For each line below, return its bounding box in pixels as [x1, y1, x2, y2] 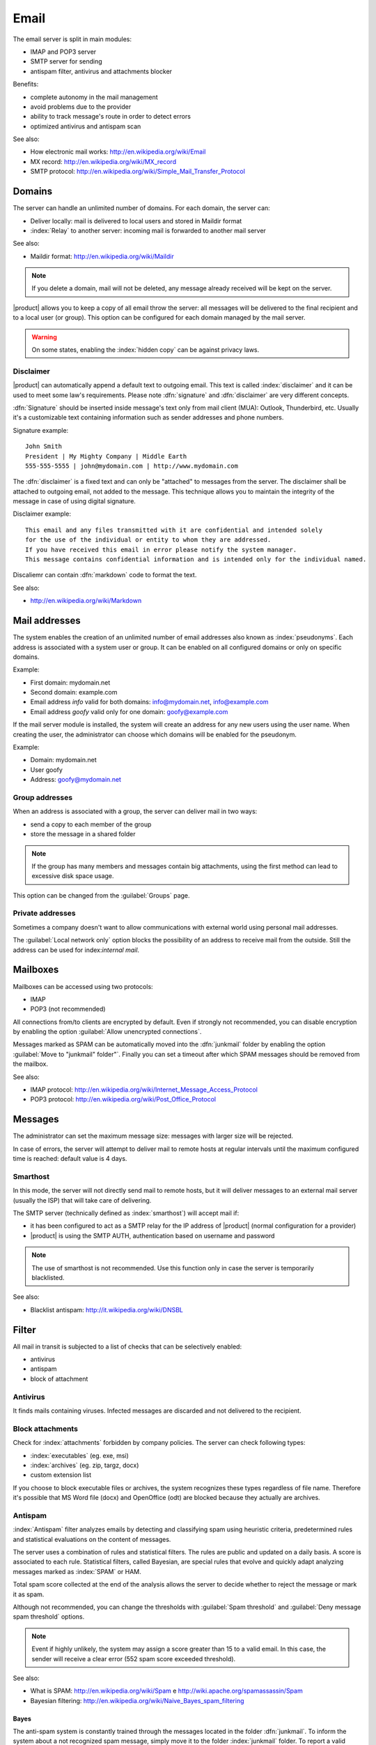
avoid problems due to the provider [30, 102, 132, 111]
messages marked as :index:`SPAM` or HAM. [13, 1567, 142, 1575]
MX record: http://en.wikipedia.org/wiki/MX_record [30, 157, 177, 165]
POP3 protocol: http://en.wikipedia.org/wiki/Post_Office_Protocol [30, 1095, 216, 1104]
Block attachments [13, 1424, 78, 1434]
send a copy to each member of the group [30, 820, 152, 829]
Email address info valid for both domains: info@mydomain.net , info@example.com [30, 698, 269, 706]
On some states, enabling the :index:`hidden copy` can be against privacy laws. [31, 346, 260, 354]
